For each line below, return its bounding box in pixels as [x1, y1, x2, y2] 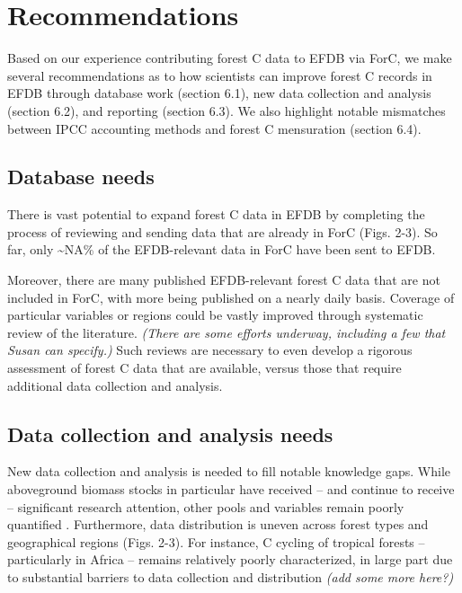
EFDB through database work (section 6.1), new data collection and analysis [7, 84, 431, 102]
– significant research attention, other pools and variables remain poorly [7, 497, 404, 516]
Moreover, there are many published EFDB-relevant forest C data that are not [7, 270, 440, 289]
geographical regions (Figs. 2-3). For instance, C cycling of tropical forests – [7, 532, 425, 551]
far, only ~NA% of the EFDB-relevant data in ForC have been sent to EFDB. [7, 240, 436, 259]
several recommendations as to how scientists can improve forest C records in [7, 66, 432, 84]
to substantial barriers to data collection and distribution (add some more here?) [7, 568, 454, 586]
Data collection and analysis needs [7, 420, 333, 447]
